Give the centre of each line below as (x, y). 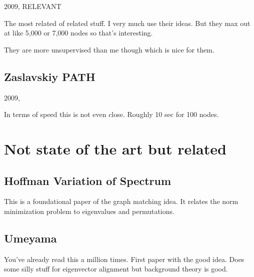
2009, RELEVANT (33, 6)
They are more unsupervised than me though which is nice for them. (109, 49)
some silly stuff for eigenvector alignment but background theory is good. (116, 269)
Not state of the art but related (115, 148)
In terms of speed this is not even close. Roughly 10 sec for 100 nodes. (111, 114)
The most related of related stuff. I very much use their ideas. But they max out (127, 23)
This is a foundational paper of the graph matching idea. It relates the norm (121, 201)
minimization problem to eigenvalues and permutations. (89, 211)
